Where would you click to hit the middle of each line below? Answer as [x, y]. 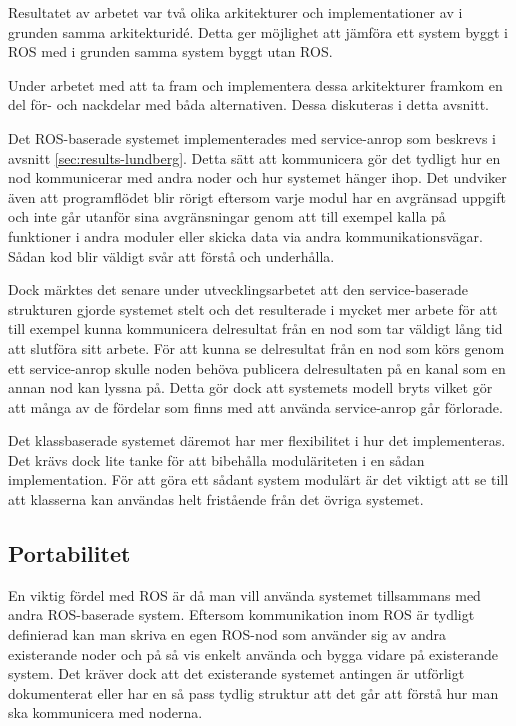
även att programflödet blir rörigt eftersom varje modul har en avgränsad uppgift [257, 196]
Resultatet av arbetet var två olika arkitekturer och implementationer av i [235, 12]
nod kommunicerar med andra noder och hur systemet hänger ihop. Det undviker [257, 177]
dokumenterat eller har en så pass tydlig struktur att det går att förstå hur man [253, 692]
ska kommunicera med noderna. [105, 712]
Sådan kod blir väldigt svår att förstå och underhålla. [171, 255]
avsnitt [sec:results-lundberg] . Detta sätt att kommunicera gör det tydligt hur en [254, 157]
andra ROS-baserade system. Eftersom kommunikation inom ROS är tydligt [241, 614]
